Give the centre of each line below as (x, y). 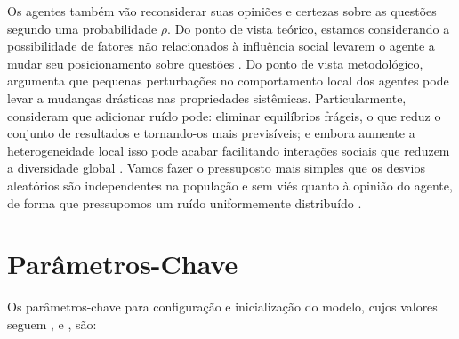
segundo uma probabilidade (82, 28)
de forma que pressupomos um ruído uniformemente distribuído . (185, 202)
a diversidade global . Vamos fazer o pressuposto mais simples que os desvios (216, 168)
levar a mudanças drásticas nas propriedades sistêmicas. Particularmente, (207, 97)
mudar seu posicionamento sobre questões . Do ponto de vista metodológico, (215, 63)
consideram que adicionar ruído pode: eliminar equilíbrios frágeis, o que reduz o (224, 115)
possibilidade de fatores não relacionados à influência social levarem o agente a (221, 46)
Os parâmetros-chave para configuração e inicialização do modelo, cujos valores (222, 307)
